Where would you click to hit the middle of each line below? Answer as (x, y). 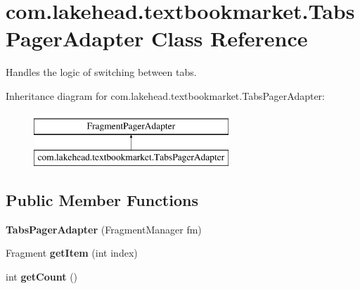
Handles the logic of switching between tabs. (101, 72)
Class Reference (230, 38)
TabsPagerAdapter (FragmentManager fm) (104, 229)
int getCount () (42, 277)
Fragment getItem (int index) (72, 253)
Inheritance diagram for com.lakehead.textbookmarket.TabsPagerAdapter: (165, 95)
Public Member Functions (102, 200)
